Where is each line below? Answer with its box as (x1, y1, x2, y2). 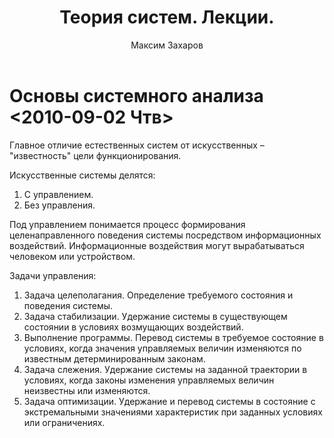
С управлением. (23, 188, 94, 200)
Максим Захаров (130, 39, 204, 51)
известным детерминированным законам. (23, 352, 206, 365)
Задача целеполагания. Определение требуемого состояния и (23, 289, 294, 301)
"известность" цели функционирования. (9, 149, 182, 161)
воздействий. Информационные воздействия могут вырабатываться (9, 239, 305, 251)
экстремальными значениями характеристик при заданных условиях (23, 406, 323, 418)
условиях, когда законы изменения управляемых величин (23, 374, 275, 386)
